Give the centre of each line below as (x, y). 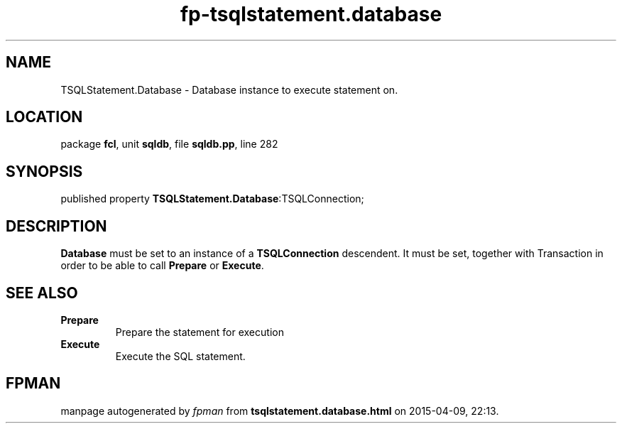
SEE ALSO (42, 293)
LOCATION (44, 117)
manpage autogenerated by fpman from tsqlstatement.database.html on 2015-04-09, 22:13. (280, 411)
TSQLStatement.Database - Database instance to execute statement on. (229, 89)
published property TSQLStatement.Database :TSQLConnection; (212, 199)
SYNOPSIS (44, 171)
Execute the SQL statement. (180, 356)
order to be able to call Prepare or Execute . (162, 266)
